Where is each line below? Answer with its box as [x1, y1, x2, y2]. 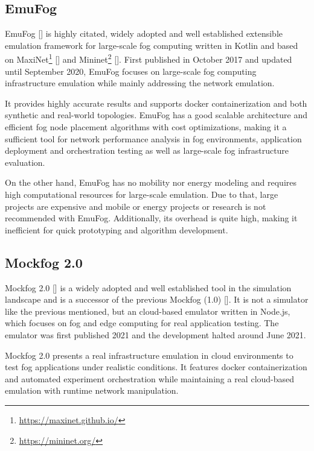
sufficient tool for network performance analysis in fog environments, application [5, 132, 302, 145]
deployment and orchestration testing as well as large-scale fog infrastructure [5, 144, 289, 157]
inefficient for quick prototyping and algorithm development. [5, 223, 228, 236]
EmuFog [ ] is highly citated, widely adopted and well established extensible [5, 27, 283, 40]
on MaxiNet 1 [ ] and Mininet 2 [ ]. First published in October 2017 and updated [5, 51, 292, 66]
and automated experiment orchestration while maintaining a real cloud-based [5, 372, 295, 385]
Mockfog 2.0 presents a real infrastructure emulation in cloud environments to [5, 348, 293, 361]
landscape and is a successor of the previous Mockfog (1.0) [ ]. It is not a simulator [5, 293, 309, 306]
